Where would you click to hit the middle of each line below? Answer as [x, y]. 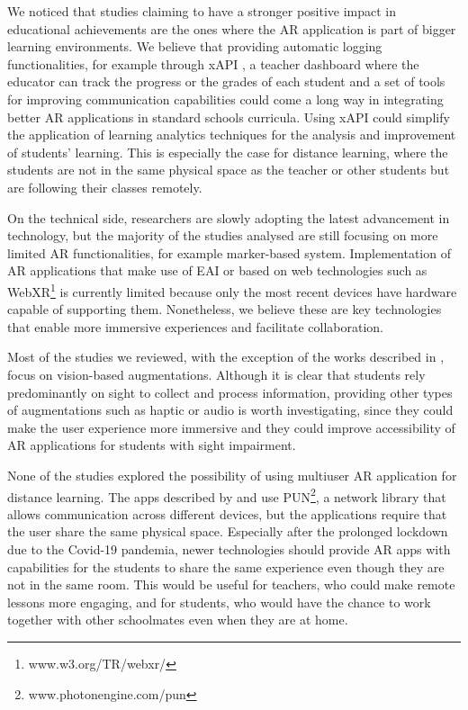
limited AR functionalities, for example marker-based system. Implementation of [229, 252]
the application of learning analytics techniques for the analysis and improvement [232, 135]
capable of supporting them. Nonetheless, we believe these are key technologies [225, 309]
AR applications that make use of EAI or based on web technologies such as [217, 270]
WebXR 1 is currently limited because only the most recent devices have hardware [232, 290]
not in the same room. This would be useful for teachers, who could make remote [231, 584]
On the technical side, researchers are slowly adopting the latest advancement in [229, 217]
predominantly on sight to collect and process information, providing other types [230, 392]
